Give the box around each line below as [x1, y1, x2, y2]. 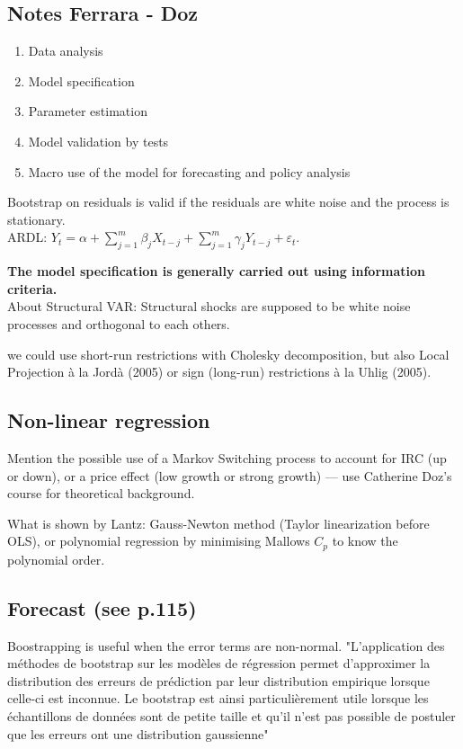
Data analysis [28, 41, 103, 60]
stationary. [7, 210, 66, 228]
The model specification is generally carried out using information [7, 262, 426, 281]
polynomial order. [7, 549, 105, 568]
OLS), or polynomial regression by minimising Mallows [7, 531, 310, 550]
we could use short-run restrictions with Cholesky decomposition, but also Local [7, 344, 450, 363]
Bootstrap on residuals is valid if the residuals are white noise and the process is [7, 192, 450, 211]
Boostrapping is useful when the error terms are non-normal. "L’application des [7, 636, 445, 655]
